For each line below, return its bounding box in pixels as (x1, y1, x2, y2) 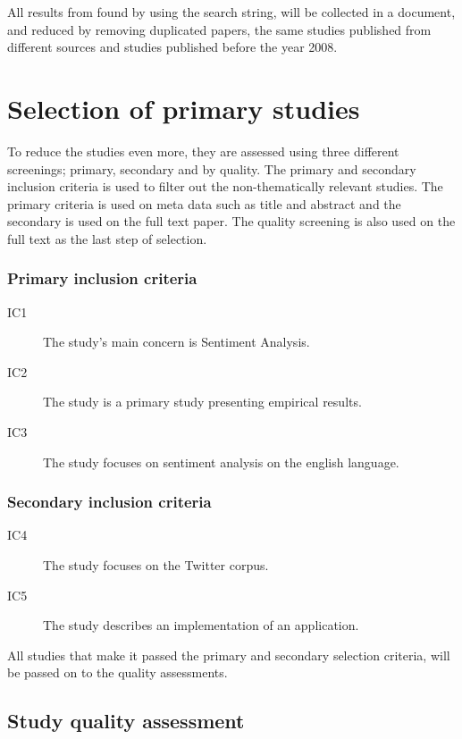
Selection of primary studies (7, 89, 360, 126)
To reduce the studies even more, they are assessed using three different (7, 141, 399, 160)
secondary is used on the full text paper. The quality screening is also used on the (7, 212, 456, 231)
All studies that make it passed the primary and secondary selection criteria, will (7, 645, 450, 664)
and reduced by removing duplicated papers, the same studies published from (7, 20, 432, 38)
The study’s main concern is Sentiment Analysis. (43, 332, 310, 351)
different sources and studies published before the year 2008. (7, 38, 338, 56)
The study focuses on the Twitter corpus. (43, 556, 269, 575)
